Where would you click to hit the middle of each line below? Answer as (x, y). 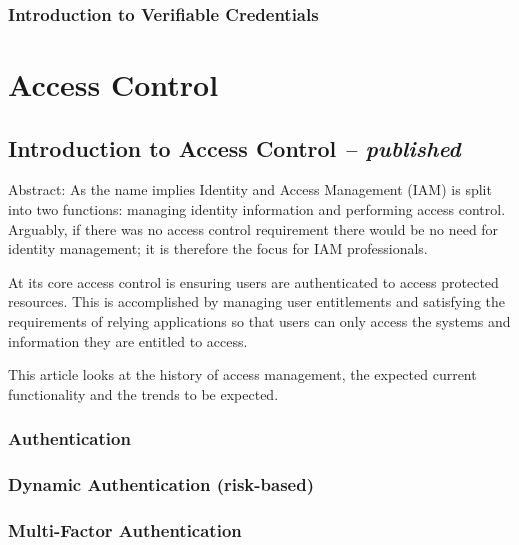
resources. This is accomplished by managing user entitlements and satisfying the (256, 301)
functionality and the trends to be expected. (143, 393)
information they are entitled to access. (128, 340)
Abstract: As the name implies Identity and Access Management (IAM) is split (250, 189)
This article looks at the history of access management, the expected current (242, 374)
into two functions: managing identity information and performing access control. (257, 209)
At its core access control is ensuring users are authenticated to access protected (253, 281)
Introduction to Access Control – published (234, 147)
